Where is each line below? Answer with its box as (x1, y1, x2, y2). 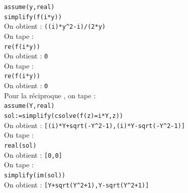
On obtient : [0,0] (4, 149, 62, 160)
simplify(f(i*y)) (4, 13, 62, 21)
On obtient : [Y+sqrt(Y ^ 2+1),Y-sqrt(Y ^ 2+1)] (4, 179, 149, 189)
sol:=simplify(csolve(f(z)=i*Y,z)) (4, 112, 123, 120)
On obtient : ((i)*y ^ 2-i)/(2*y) (4, 21, 106, 31)
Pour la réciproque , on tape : (4, 90, 96, 100)
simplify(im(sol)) (4, 171, 66, 179)
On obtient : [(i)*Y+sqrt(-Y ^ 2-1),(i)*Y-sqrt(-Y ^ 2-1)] (4, 119, 185, 130)
